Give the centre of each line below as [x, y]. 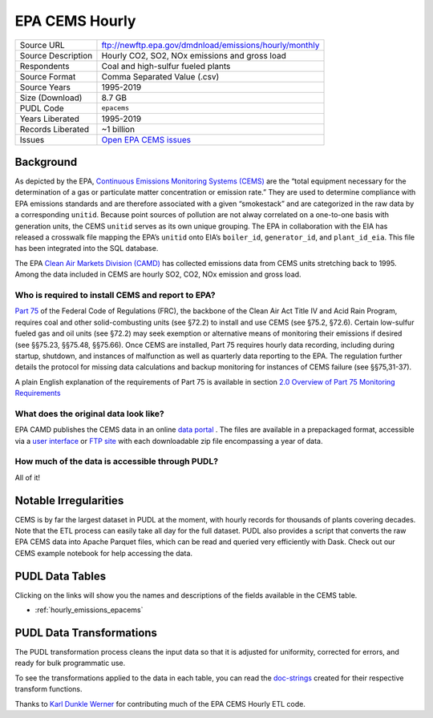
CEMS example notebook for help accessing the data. [103, 553]
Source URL [42, 45]
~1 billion [118, 129]
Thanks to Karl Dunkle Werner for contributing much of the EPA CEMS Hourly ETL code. [160, 704]
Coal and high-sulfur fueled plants [166, 66]
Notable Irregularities [69, 500]
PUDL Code [42, 108]
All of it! [27, 478]
